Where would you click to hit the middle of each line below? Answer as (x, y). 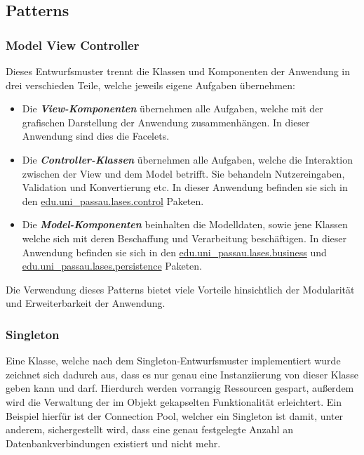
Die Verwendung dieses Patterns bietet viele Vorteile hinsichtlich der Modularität (180, 289)
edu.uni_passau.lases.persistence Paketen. (112, 266)
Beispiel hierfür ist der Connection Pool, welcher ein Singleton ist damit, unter (175, 415)
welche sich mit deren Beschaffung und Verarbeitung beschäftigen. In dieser (184, 238)
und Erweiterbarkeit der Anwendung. (86, 303)
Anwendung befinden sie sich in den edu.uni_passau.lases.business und (174, 252)
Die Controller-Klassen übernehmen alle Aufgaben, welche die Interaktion (188, 159)
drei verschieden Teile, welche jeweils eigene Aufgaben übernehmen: (150, 85)
